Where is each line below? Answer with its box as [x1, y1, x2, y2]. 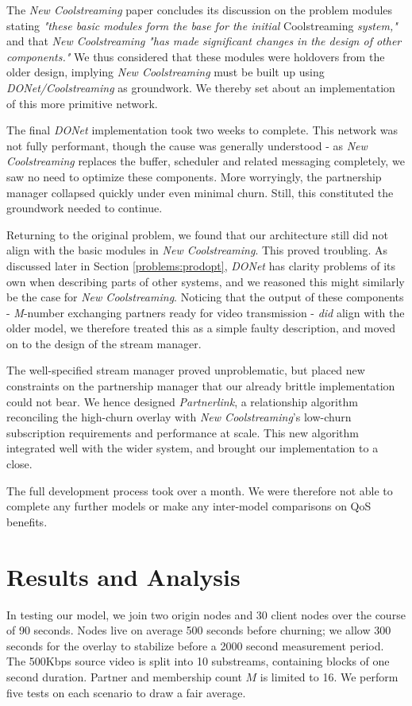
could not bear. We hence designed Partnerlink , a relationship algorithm [6, 393, 358, 409]
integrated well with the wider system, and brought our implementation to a [6, 440, 379, 456]
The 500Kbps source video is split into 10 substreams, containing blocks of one [6, 653, 390, 669]
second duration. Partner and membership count [6, 668, 242, 685]
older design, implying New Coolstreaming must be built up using [6, 64, 325, 80]
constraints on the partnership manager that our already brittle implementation [6, 378, 395, 394]
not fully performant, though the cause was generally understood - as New [6, 137, 368, 153]
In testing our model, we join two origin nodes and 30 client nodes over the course [6, 606, 406, 623]
